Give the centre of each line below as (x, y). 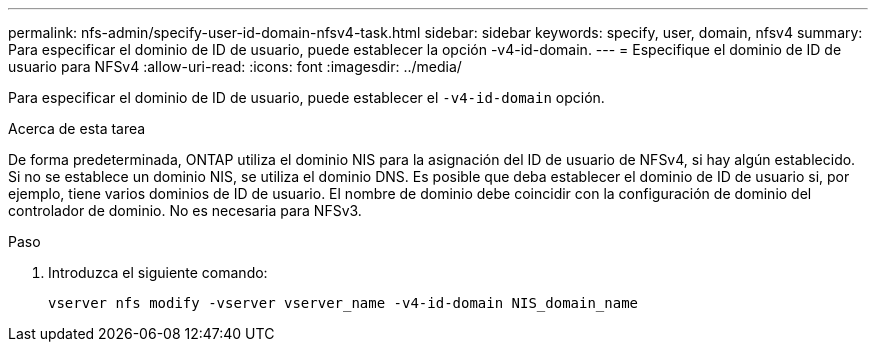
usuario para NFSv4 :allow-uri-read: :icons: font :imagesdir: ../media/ (235, 66)
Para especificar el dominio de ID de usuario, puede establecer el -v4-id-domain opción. (306, 97)
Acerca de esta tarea (77, 128)
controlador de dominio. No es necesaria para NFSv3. (185, 210)
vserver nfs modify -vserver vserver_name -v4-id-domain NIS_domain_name (343, 303)
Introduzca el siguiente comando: (158, 272)
